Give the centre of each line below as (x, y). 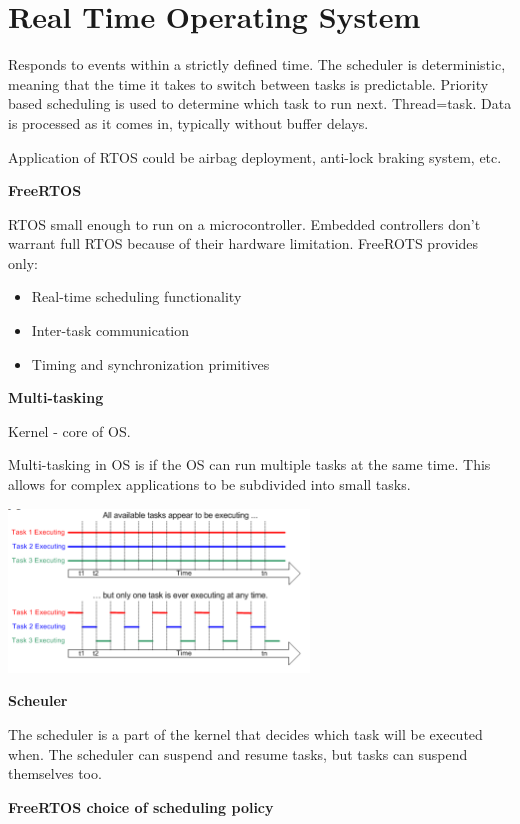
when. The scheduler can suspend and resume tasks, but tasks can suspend (238, 753)
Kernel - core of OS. (69, 430)
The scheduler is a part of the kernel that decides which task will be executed (245, 733)
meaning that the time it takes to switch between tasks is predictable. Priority (248, 83)
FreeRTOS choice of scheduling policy (141, 806)
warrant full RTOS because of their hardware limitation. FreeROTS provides (243, 243)
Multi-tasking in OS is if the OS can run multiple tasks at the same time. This (249, 464)
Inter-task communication (110, 330)
